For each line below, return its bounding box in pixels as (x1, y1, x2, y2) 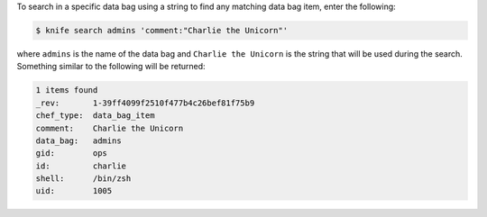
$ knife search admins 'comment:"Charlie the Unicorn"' (35, 25, 289, 35)
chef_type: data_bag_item (35, 111, 155, 121)
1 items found (35, 86, 98, 95)
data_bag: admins (35, 135, 122, 146)
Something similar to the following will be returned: (16, 61, 207, 72)
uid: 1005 (35, 185, 113, 196)
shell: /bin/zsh (35, 174, 132, 184)
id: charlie (35, 160, 126, 171)
